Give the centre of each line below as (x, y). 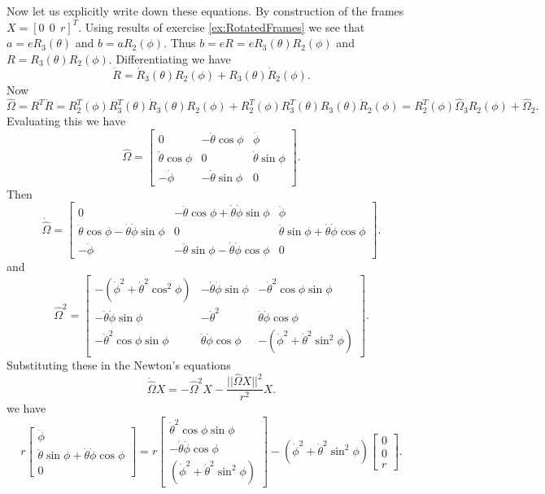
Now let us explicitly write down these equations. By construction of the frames (205, 11)
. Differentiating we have (170, 58)
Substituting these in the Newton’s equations (119, 364)
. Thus (180, 43)
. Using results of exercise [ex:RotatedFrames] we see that (222, 26)
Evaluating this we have (66, 121)
